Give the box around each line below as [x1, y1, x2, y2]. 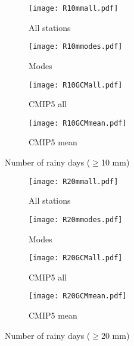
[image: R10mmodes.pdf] [29, 42, 123, 51]
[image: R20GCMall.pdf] [29, 254, 123, 263]
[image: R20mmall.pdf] [29, 177, 119, 186]
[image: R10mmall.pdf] [29, 4, 119, 13]
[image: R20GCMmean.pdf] [29, 292, 127, 301]
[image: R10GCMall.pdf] [29, 80, 123, 89]
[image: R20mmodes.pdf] [29, 215, 123, 224]
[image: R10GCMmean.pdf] [29, 119, 127, 127]
